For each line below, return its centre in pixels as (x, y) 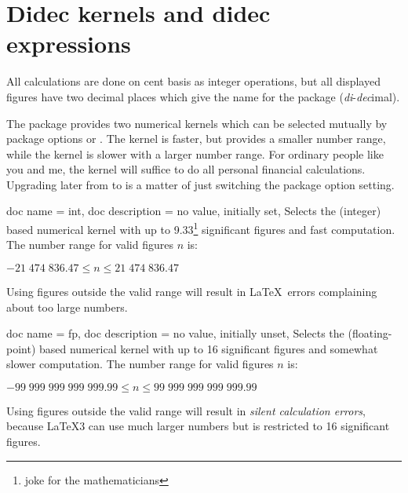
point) (21, 348)
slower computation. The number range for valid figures (140, 364)
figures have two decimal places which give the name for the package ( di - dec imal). (203, 96)
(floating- (370, 333)
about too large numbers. (67, 307)
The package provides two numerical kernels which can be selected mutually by (197, 123)
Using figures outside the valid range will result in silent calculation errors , (186, 410)
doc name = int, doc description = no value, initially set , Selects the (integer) (194, 211)
